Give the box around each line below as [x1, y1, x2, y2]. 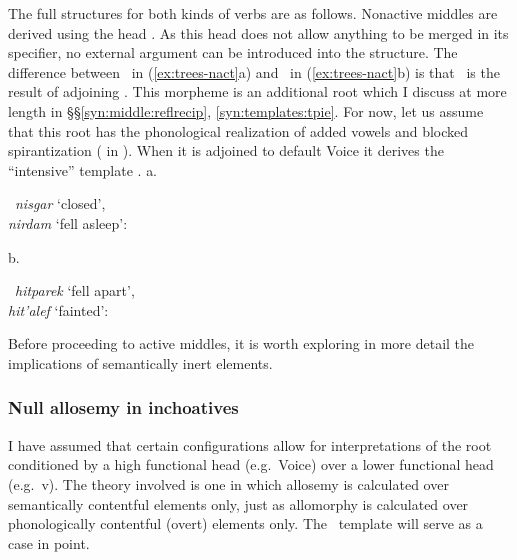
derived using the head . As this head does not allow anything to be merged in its [8, 22, 509, 43]
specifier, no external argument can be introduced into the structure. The [8, 42, 458, 63]
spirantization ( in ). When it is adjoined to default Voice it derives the [8, 140, 444, 161]
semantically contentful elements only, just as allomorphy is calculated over [8, 493, 469, 514]
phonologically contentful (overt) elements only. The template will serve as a [8, 513, 483, 534]
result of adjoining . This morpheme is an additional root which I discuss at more [8, 81, 507, 102]
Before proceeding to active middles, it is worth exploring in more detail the [8, 333, 475, 354]
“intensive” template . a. [8, 159, 158, 180]
